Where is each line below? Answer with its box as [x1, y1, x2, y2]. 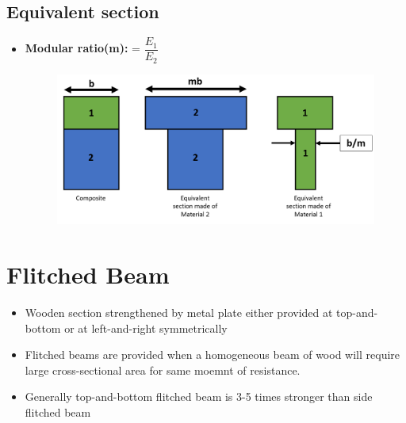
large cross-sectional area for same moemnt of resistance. [25, 361, 301, 378]
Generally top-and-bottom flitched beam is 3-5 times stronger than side [25, 388, 373, 405]
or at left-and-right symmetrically [64, 319, 228, 336]
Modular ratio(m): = [25, 40, 140, 56]
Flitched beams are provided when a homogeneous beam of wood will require [25, 346, 400, 363]
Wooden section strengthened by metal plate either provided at [25, 303, 333, 320]
